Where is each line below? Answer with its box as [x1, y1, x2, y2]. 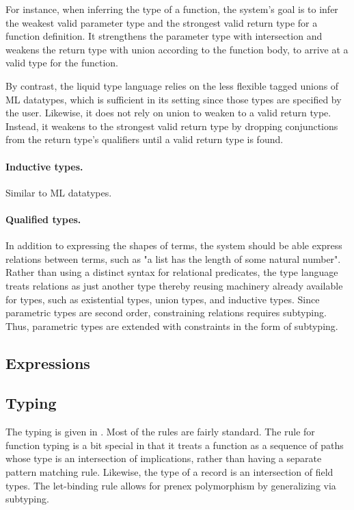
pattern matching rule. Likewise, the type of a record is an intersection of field [5, 465, 333, 479]
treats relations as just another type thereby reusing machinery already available [5, 278, 343, 292]
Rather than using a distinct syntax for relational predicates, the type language [5, 265, 338, 279]
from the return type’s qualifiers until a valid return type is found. [5, 132, 284, 146]
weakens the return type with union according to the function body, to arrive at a [5, 42, 349, 56]
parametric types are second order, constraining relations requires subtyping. [5, 305, 327, 320]
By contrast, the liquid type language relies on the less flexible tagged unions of [5, 78, 339, 92]
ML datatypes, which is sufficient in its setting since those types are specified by [5, 92, 342, 106]
